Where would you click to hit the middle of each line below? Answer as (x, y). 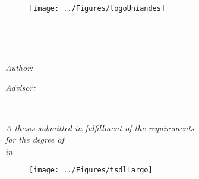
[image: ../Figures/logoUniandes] (97, 8)
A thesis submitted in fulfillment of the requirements (100, 127)
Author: (19, 67)
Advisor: (20, 87)
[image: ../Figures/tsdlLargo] (91, 170)
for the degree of (35, 139)
